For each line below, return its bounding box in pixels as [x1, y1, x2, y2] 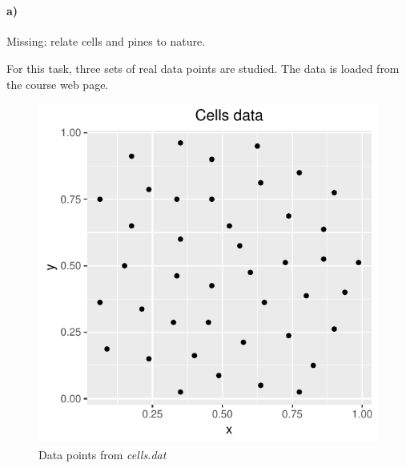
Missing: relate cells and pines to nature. [6, 33, 206, 50]
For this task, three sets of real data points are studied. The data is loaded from [6, 59, 400, 76]
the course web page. [6, 75, 109, 92]
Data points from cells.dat [38, 446, 167, 462]
